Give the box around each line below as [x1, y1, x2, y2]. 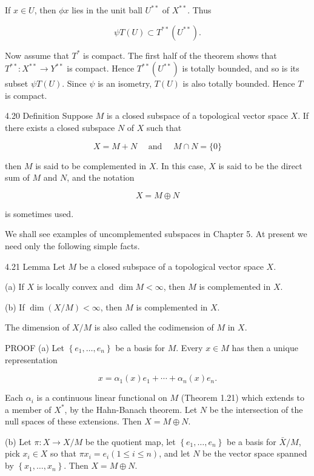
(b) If [5, 300, 25, 313]
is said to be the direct [218, 159, 302, 172]
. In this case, [156, 159, 206, 172]
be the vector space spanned [202, 447, 307, 460]
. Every [176, 341, 203, 354]
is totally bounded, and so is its [182, 62, 299, 75]
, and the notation [67, 171, 135, 184]
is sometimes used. [5, 207, 74, 220]
